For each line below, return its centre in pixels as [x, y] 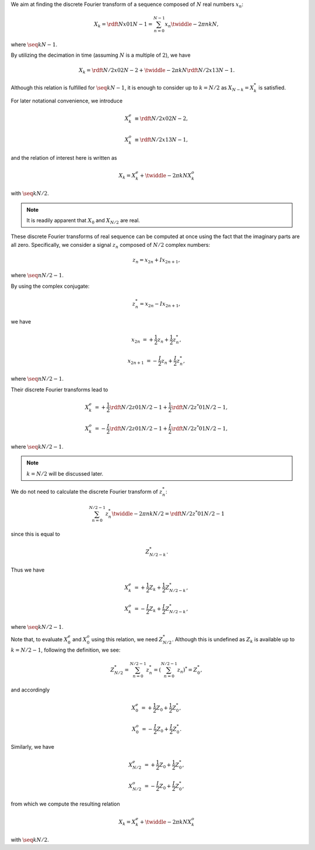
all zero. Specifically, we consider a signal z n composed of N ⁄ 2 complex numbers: [111, 245]
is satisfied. [272, 87]
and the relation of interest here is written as [64, 157]
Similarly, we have [33, 747]
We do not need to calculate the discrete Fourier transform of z [87, 491]
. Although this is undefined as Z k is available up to [233, 640]
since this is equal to [36, 534]
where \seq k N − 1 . [34, 44]
